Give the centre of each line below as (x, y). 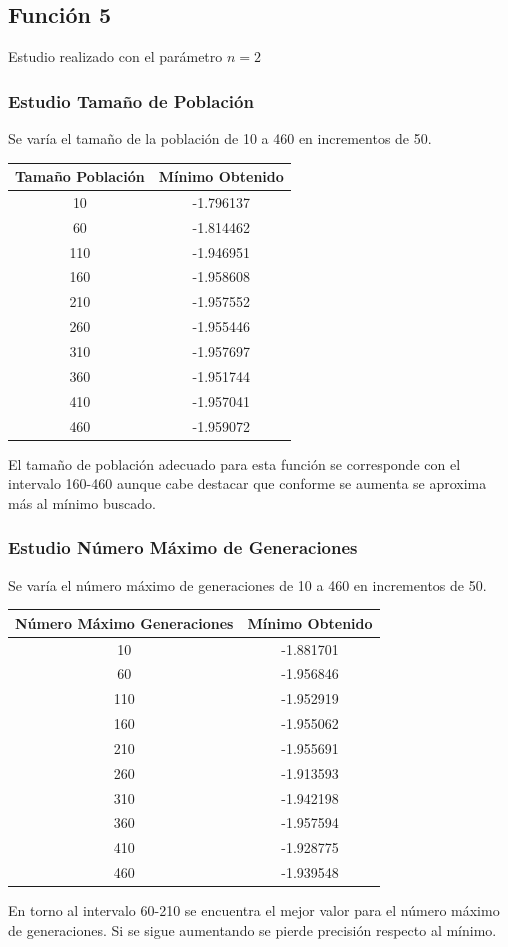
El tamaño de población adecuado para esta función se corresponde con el (234, 463)
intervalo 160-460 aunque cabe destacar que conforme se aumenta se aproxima (247, 483)
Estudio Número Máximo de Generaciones (183, 547)
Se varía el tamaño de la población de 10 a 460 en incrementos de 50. (220, 138)
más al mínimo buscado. (82, 502)
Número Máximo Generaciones (124, 622)
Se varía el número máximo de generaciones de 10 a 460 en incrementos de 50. (247, 584)
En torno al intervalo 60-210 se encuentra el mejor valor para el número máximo (254, 910)
